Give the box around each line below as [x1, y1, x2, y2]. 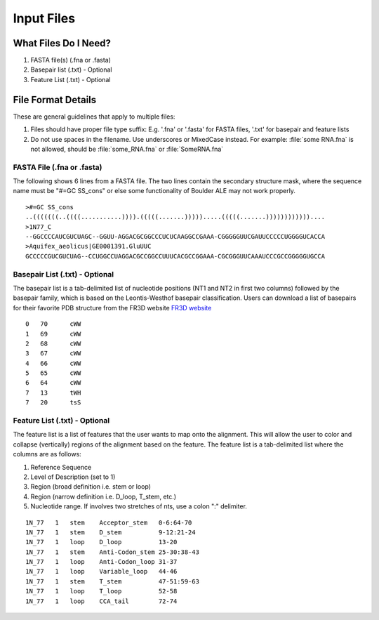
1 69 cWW [25, 330, 81, 338]
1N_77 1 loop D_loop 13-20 [25, 538, 178, 546]
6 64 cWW [25, 379, 81, 387]
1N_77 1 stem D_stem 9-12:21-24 [25, 528, 196, 536]
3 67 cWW [25, 350, 81, 357]
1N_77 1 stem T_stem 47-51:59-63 [25, 577, 200, 586]
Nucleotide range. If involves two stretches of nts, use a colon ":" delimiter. [30, 502, 247, 510]
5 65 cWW [25, 369, 81, 377]
